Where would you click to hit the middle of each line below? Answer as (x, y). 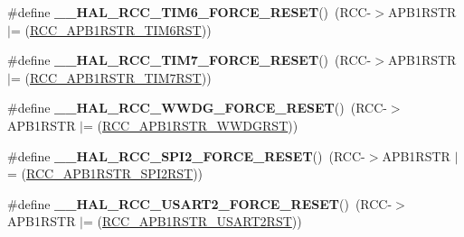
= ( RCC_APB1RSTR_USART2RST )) (193, 221)
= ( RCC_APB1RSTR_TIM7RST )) (111, 77)
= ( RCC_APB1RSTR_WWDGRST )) (191, 125)
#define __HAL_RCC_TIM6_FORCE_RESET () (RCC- (189, 12)
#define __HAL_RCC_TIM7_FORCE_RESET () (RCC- (189, 60)
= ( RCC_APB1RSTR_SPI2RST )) (105, 173)
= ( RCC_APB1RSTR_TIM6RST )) (111, 29)
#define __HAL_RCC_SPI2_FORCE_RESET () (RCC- (186, 155)
